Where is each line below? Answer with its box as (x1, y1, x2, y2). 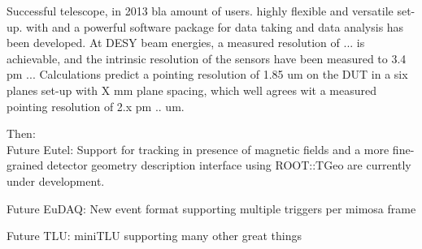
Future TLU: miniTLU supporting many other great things (7, 227, 302, 244)
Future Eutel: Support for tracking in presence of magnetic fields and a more (7, 140, 389, 157)
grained (7, 157, 44, 174)
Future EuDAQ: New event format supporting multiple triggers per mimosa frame (7, 200, 416, 217)
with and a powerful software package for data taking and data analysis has (26, 18, 404, 35)
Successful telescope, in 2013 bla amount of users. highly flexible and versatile (7, 2, 394, 19)
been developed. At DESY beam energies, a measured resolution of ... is (7, 34, 365, 51)
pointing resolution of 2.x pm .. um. (7, 97, 185, 114)
